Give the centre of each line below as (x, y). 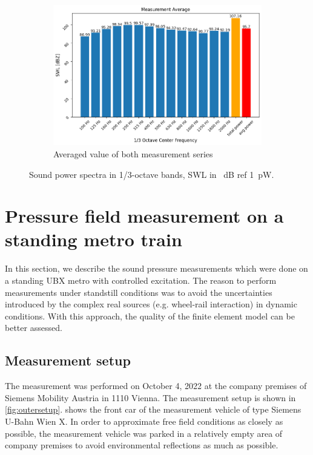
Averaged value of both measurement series (133, 153)
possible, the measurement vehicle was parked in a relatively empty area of (144, 433)
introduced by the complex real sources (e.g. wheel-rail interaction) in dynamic (151, 304)
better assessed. (34, 328)
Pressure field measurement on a (144, 216)
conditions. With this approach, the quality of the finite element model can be (150, 316)
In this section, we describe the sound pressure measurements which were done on (156, 268)
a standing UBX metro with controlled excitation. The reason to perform (141, 280)
